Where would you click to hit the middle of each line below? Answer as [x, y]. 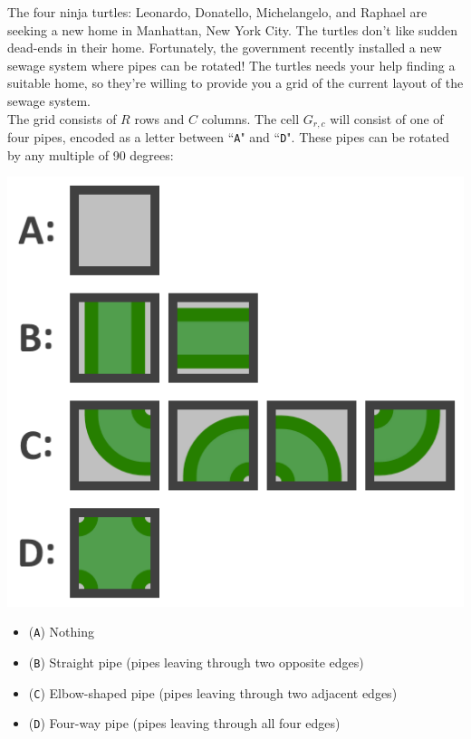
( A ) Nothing [61, 632]
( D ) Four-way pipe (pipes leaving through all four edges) [184, 723]
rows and [159, 118]
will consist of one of [387, 118]
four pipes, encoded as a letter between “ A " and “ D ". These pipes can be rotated [228, 137]
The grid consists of [62, 118]
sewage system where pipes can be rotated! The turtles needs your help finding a [231, 65]
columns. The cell [250, 118]
